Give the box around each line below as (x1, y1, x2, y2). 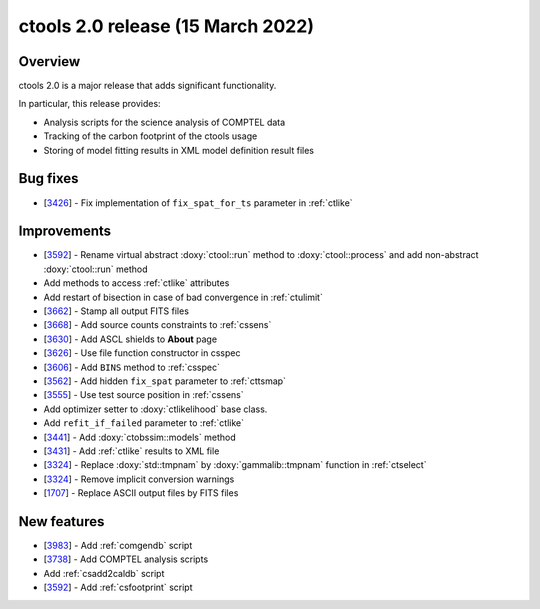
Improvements (18, 223, 112, 240)
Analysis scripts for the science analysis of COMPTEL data (43, 116, 286, 128)
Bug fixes (18, 170, 79, 187)
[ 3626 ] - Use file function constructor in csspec (43, 347, 241, 359)
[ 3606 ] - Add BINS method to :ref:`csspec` (43, 361, 220, 373)
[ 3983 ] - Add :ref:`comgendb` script (43, 539, 193, 551)
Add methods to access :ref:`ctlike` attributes (43, 277, 230, 289)
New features (18, 513, 105, 530)
